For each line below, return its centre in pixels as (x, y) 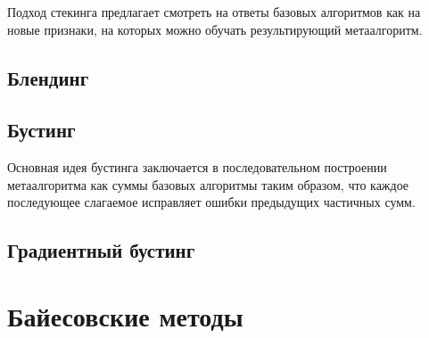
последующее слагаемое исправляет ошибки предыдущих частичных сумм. (211, 202)
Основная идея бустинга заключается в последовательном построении (197, 167)
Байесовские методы (125, 315)
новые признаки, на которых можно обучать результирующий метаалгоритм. (215, 29)
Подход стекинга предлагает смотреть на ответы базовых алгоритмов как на (214, 12)
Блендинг (48, 77)
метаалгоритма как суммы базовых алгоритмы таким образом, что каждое (208, 184)
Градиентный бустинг (101, 250)
